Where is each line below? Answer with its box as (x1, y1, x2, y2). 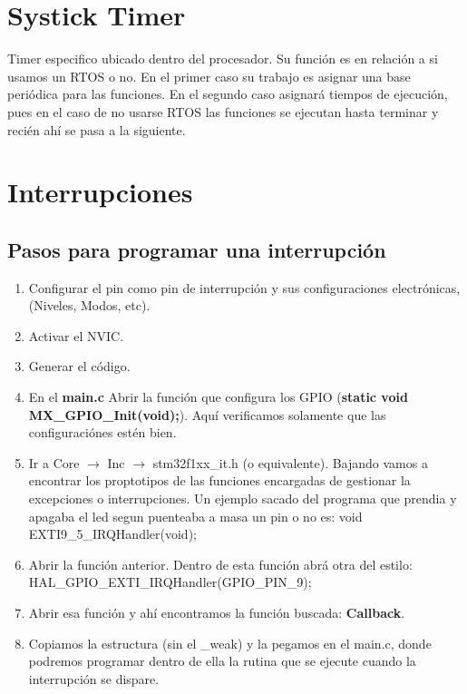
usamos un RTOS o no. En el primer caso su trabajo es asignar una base (7, 66, 411, 85)
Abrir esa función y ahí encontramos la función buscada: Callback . (28, 602, 405, 621)
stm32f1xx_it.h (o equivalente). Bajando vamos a (152, 453, 428, 472)
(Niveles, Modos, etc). (28, 296, 151, 315)
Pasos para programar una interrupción (7, 235, 386, 263)
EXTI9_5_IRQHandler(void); (28, 524, 197, 543)
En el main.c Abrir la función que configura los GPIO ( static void (28, 387, 408, 406)
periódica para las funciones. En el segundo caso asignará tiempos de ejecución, (7, 84, 448, 103)
